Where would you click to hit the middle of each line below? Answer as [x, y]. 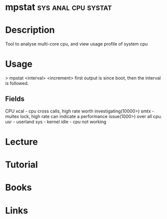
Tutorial [22, 165]
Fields [15, 99]
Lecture [22, 142]
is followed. [17, 83]
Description [30, 30]
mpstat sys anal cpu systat [58, 7]
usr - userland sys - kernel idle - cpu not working [56, 121]
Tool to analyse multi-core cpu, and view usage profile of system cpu [76, 44]
